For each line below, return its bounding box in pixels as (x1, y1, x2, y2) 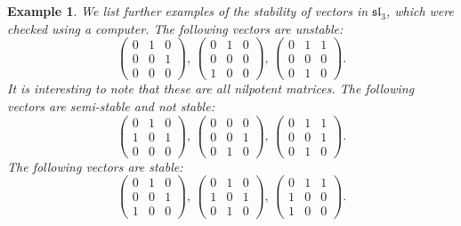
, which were (385, 2, 454, 20)
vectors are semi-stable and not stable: (7, 96, 214, 115)
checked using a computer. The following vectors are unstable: (7, 19, 344, 37)
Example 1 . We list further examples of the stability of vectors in (7, 2, 368, 20)
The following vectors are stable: (7, 157, 183, 175)
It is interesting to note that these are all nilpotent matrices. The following (7, 79, 415, 98)
